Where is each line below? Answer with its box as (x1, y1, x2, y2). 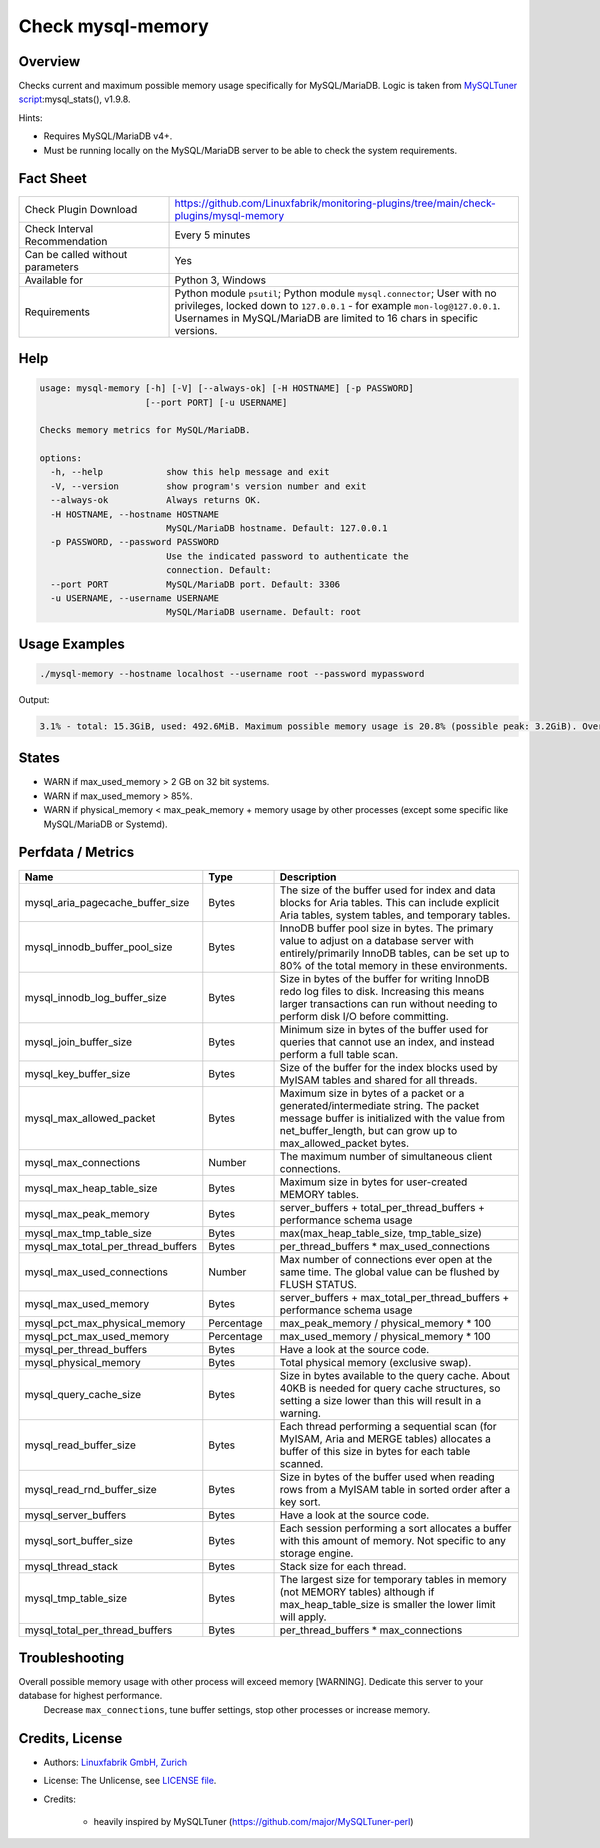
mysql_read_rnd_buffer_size (24, 1482, 157, 1496)
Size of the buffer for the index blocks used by (279, 1060, 499, 1074)
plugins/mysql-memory (174, 208, 285, 222)
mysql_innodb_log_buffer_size (24, 990, 167, 1004)
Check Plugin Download (24, 202, 138, 216)
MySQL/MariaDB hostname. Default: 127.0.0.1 (165, 523, 388, 534)
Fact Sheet (18, 170, 87, 187)
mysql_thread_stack (24, 1559, 119, 1573)
